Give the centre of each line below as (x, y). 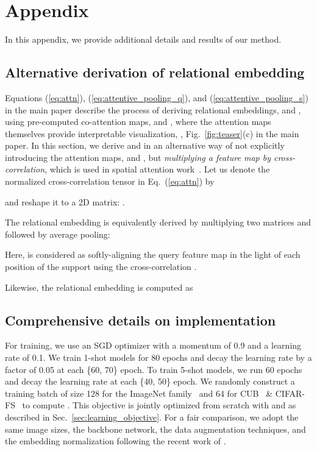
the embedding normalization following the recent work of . (116, 441)
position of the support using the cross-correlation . (101, 267)
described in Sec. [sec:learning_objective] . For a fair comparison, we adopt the (152, 417)
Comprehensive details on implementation (141, 320)
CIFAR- (290, 393)
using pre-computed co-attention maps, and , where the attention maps (138, 122)
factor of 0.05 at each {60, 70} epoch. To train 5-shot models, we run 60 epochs (154, 369)
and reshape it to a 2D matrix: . (65, 201)
